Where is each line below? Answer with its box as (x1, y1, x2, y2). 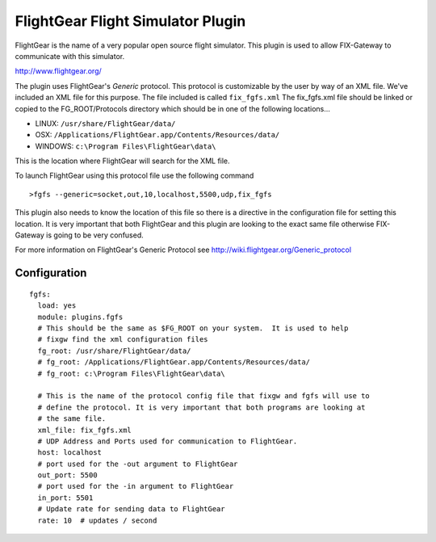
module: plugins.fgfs (37, 312, 124, 321)
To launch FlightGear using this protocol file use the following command (15, 170, 254, 181)
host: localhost (37, 448, 103, 457)
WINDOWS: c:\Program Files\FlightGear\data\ (35, 141, 216, 151)
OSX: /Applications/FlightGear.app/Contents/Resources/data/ (35, 130, 280, 140)
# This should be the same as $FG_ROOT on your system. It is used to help (37, 323, 349, 333)
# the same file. (37, 414, 107, 423)
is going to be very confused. (45, 230, 145, 240)
